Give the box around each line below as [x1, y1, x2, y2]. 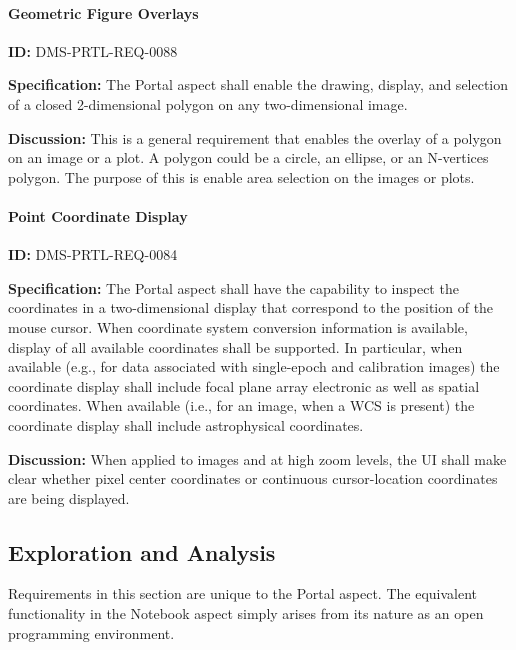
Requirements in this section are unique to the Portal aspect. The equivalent [8, 583, 478, 604]
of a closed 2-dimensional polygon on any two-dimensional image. [8, 93, 408, 114]
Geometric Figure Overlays [8, 2, 199, 23]
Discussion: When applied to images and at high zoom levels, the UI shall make [8, 448, 507, 469]
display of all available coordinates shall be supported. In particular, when [8, 336, 463, 357]
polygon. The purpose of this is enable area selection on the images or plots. [8, 166, 475, 187]
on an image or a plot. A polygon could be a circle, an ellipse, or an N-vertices [8, 147, 489, 168]
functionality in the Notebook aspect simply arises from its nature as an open [8, 603, 484, 624]
